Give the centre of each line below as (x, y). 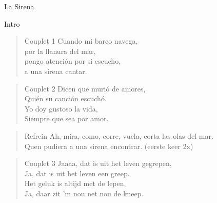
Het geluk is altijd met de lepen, (75, 183)
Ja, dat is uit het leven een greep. (77, 173)
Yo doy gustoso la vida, (61, 108)
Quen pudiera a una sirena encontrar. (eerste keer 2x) (109, 146)
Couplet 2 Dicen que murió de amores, (85, 88)
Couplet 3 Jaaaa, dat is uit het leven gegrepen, (98, 163)
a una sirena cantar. (56, 71)
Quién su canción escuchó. (65, 98)
